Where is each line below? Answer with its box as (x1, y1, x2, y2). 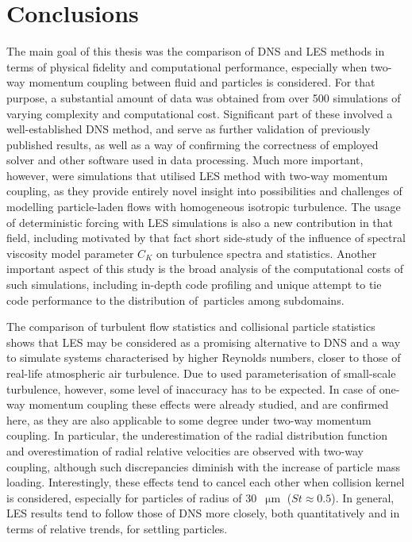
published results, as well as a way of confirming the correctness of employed (6, 136, 379, 152)
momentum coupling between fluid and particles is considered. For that (29, 74, 375, 90)
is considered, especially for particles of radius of (6, 489, 242, 505)
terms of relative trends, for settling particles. (6, 520, 228, 536)
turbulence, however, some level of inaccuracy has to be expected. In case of (6, 380, 376, 397)
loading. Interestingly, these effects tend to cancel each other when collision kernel (6, 474, 405, 490)
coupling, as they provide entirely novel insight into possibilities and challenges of (6, 183, 402, 199)
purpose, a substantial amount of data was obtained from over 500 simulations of (6, 89, 401, 106)
